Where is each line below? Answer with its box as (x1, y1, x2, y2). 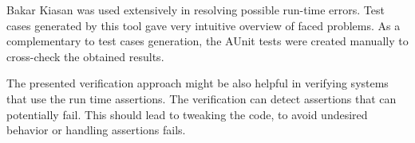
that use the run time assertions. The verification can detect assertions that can (6, 90, 397, 106)
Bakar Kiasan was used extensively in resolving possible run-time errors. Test (6, 2, 385, 17)
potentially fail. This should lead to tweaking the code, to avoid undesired (6, 106, 368, 122)
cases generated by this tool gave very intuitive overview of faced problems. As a (6, 17, 401, 33)
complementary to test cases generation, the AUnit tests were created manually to (6, 33, 409, 49)
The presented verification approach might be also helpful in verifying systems (6, 75, 389, 91)
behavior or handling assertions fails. (6, 122, 186, 138)
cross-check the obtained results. (6, 48, 164, 64)
